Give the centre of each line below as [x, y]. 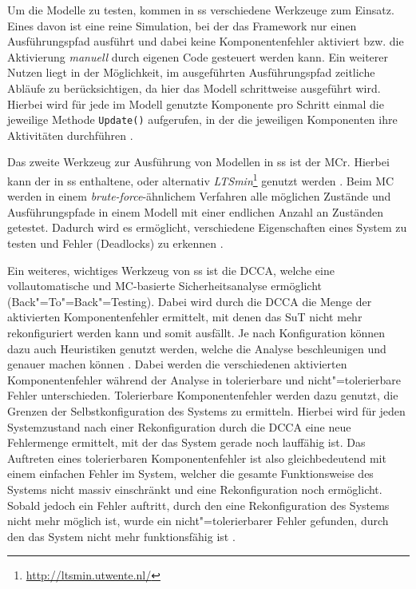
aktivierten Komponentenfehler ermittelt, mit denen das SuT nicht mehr [185, 317]
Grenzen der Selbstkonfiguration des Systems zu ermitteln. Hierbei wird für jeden [206, 410]
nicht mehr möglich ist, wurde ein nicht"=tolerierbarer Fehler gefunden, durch [198, 521]
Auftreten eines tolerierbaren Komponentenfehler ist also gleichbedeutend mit [197, 458]
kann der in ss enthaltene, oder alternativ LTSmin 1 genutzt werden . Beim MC [201, 179]
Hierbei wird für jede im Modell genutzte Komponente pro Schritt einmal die [196, 103]
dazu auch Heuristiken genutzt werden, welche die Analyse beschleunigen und [197, 348]
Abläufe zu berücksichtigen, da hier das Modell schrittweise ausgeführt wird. [194, 88]
